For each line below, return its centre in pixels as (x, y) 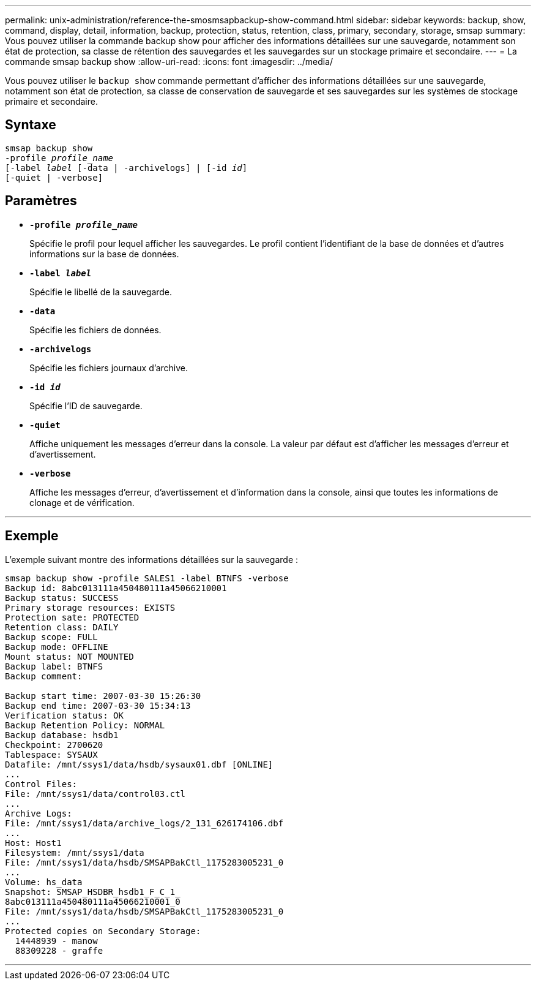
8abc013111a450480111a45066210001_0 (93, 901)
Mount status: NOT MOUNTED (69, 656)
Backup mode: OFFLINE (57, 647)
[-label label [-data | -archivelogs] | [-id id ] (126, 168)
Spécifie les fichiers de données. (95, 330)
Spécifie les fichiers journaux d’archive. (109, 368)
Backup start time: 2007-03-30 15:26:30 (103, 696)
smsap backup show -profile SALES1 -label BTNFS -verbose (147, 578)
